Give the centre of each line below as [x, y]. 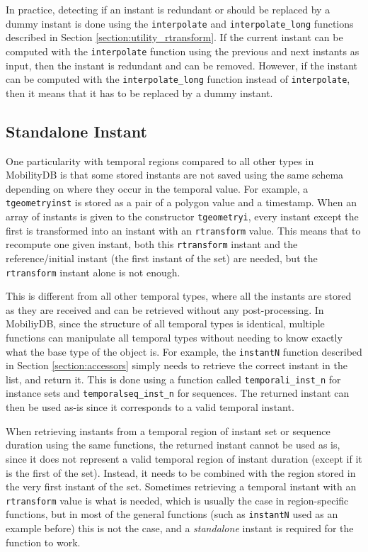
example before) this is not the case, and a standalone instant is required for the [180, 528]
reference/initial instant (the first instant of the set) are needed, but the [162, 258]
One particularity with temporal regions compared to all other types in [160, 160]
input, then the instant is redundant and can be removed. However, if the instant [182, 65]
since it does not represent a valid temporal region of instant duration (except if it [184, 458]
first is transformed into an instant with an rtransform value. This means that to [183, 230]
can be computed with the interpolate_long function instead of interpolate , [178, 79]
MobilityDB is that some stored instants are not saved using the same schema [175, 175]
